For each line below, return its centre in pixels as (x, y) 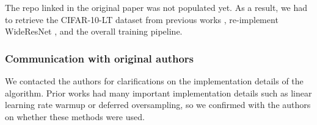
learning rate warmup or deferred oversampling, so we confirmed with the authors (158, 105)
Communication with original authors (99, 58)
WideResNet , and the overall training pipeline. (94, 31)
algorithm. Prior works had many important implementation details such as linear (158, 93)
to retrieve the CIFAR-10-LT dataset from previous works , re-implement (142, 19)
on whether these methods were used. (75, 116)
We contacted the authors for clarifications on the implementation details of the (154, 81)
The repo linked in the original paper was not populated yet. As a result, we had (156, 7)
